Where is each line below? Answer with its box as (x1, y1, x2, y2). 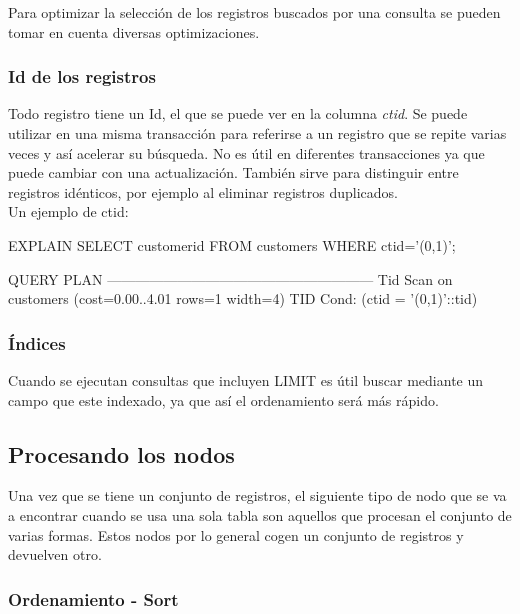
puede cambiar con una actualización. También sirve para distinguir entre (8, 162, 459, 183)
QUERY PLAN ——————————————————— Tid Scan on (8, 268, 453, 289)
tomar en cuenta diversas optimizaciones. (8, 21, 260, 42)
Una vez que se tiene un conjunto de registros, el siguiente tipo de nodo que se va (8, 485, 507, 506)
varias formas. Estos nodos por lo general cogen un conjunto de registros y (8, 524, 464, 545)
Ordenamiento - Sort (8, 586, 179, 611)
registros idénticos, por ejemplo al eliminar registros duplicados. (8, 181, 398, 202)
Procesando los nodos (8, 438, 235, 469)
